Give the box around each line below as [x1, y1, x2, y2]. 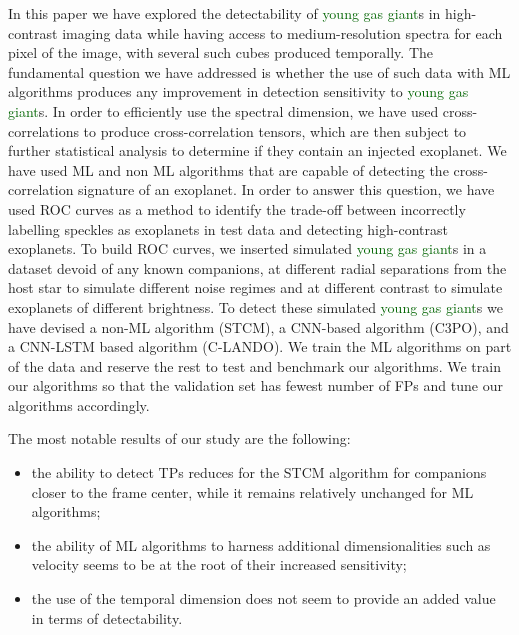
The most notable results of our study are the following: [8, 428, 351, 449]
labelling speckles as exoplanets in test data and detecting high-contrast [8, 218, 448, 239]
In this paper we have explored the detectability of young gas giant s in [8, 3, 441, 23]
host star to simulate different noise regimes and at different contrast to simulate [8, 277, 503, 298]
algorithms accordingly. [8, 394, 150, 415]
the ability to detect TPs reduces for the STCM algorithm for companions [31, 462, 487, 483]
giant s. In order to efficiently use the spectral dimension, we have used [8, 100, 439, 121]
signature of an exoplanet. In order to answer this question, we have [78, 179, 495, 200]
